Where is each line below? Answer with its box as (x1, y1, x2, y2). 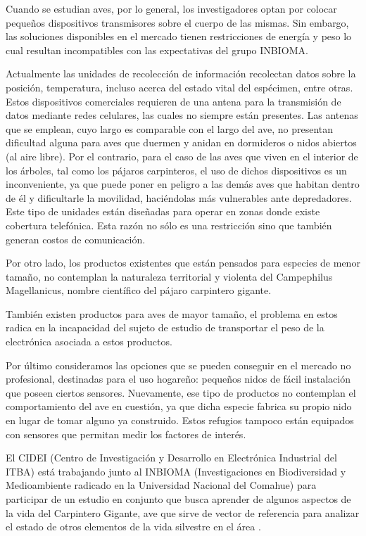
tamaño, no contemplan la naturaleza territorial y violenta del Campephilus (6, 269, 333, 283)
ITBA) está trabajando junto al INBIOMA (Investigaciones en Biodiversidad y (6, 464, 346, 478)
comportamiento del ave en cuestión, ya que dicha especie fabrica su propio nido (6, 399, 352, 414)
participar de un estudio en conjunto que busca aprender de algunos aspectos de (6, 492, 351, 506)
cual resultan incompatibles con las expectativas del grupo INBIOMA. (6, 42, 308, 57)
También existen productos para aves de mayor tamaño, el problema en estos (6, 306, 338, 321)
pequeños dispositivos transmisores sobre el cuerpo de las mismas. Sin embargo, (6, 15, 349, 30)
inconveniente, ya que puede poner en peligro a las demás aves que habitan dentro (6, 177, 360, 191)
